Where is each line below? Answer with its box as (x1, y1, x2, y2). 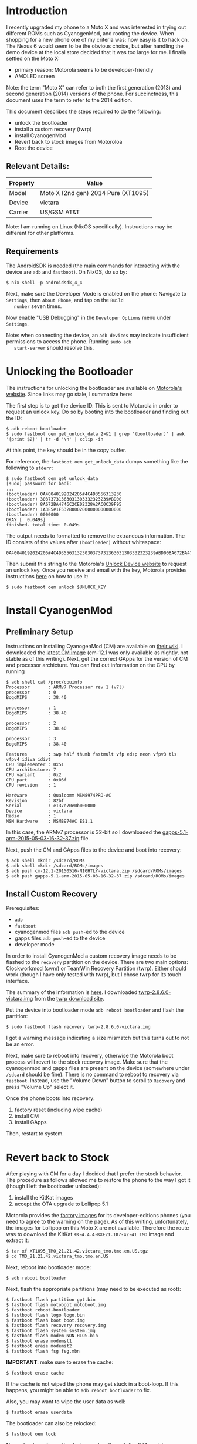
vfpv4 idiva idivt (6, 756, 51, 762)
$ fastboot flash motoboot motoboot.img (6, 1302, 107, 1308)
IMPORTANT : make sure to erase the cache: (6, 1359, 113, 1366)
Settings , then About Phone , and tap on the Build (6, 296, 124, 303)
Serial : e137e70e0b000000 (6, 803, 96, 809)
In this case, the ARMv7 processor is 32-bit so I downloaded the (6, 829, 161, 836)
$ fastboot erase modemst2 (6, 1343, 72, 1349)
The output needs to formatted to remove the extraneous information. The (6, 532, 185, 539)
